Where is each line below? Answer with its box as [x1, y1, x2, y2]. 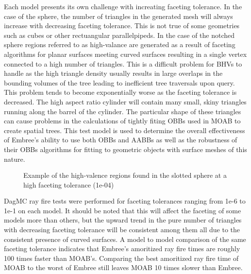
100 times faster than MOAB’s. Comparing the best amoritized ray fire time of [4, 253, 239, 263]
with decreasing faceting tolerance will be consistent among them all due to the [4, 224, 240, 235]
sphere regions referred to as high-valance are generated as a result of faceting [4, 39, 235, 50]
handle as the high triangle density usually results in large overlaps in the [4, 68, 223, 78]
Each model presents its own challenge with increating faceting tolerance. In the [4, 1, 242, 11]
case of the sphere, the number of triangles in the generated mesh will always [4, 11, 233, 21]
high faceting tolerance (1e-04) [23, 179, 114, 189]
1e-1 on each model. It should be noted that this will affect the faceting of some [4, 205, 241, 215]
